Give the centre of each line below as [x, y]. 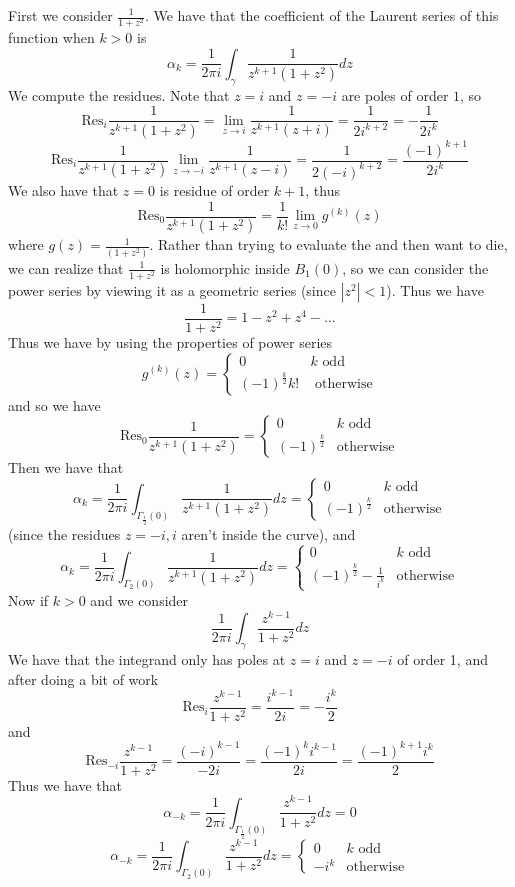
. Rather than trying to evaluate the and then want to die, [328, 244]
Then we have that [66, 467]
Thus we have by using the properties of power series [170, 341]
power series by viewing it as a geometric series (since [172, 289]
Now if [28, 599]
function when [51, 37]
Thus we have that [65, 784]
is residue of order [214, 189]
